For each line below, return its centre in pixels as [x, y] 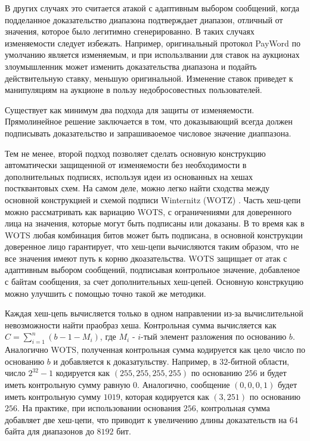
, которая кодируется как [165, 396]
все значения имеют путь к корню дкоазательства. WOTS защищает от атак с [146, 258]
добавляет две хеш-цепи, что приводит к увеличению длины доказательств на [146, 419]
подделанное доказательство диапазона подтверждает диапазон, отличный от [144, 19]
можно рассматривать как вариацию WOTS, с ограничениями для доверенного [148, 211]
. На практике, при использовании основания [99, 408]
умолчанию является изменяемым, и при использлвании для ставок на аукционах [152, 55]
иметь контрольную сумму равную [68, 385]
